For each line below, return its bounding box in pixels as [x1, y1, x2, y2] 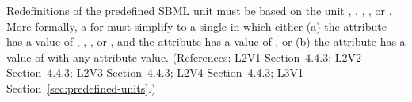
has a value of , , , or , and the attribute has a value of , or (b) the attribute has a [6, 33, 406, 50]
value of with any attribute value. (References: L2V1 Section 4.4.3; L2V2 [6, 48, 361, 65]
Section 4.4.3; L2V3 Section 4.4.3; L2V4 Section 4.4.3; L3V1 [6, 64, 304, 81]
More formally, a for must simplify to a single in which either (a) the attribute [6, 17, 387, 34]
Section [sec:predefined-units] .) [6, 79, 156, 96]
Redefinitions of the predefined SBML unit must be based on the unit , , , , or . [6, 2, 392, 18]
